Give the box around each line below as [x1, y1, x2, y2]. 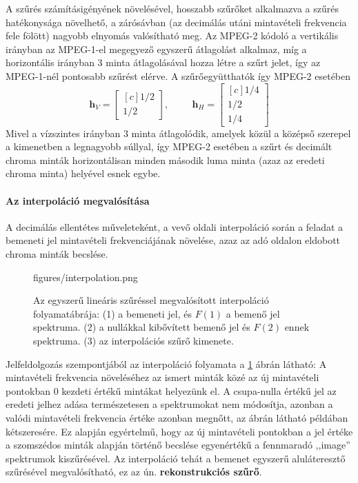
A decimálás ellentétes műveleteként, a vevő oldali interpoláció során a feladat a [6, 219, 344, 234]
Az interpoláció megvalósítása [6, 193, 150, 207]
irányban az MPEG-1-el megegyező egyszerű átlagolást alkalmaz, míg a [6, 41, 307, 56]
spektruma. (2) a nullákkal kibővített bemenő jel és [33, 320, 250, 334]
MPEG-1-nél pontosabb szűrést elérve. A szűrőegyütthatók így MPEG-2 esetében [6, 68, 351, 83]
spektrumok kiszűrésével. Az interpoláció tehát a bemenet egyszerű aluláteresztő [6, 451, 346, 465]
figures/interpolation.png [33, 269, 138, 284]
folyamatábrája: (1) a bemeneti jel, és [33, 306, 192, 320]
